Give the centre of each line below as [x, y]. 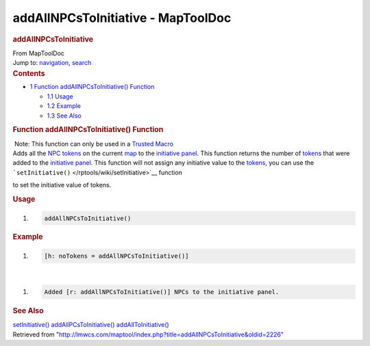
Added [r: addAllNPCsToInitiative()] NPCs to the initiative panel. [162, 292]
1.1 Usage [60, 96]
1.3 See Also [64, 116]
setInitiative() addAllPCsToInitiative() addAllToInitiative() [91, 325]
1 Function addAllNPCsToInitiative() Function [92, 87]
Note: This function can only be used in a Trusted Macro [94, 144]
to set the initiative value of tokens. [62, 185]
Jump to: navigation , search [52, 63]
